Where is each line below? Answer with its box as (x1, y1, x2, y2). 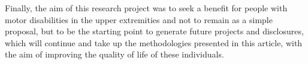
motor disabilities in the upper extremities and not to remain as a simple (5, 13, 273, 25)
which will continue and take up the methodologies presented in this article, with (5, 36, 303, 49)
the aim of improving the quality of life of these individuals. (5, 48, 224, 60)
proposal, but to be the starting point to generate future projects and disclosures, (5, 25, 304, 37)
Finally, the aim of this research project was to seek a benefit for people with (5, 2, 288, 14)
